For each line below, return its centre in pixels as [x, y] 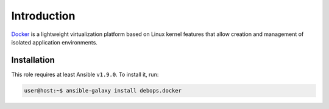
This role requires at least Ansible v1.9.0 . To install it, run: [85, 74]
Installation [33, 60]
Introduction [43, 16]
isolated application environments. [54, 42]
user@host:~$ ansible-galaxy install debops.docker [103, 90]
